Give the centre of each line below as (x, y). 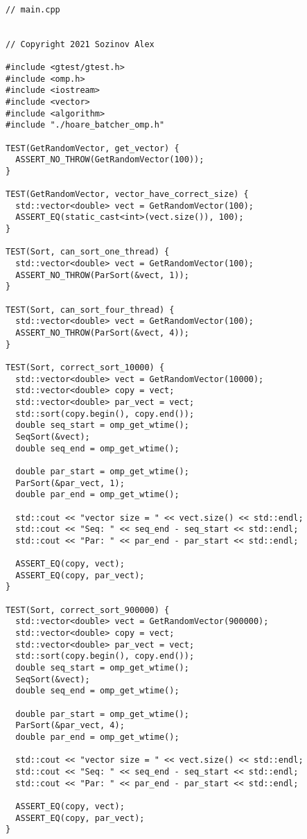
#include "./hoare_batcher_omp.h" (85, 125)
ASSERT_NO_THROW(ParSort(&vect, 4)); (102, 333)
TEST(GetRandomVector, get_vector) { (93, 148)
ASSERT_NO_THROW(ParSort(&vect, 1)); (102, 275)
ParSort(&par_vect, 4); (70, 726)
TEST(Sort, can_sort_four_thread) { (90, 310)
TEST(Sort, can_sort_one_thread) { (88, 252)
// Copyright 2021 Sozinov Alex (80, 44)
